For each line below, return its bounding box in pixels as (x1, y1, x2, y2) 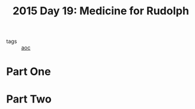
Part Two (6, 92, 52, 105)
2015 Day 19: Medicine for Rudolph (12, 4, 190, 18)
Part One (6, 65, 51, 79)
